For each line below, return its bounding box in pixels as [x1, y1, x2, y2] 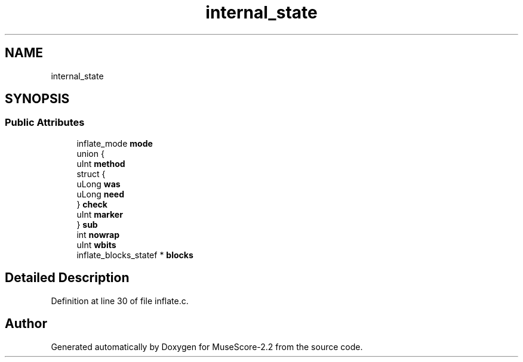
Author [5, 316, 47, 332]
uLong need [76, 188, 125, 199]
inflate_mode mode [76, 138, 153, 148]
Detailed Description [5, 270, 130, 286]
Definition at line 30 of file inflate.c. [51, 295, 189, 306]
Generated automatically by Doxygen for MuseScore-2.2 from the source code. [51, 341, 363, 352]
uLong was [76, 178, 121, 189]
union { [76, 148, 104, 159]
